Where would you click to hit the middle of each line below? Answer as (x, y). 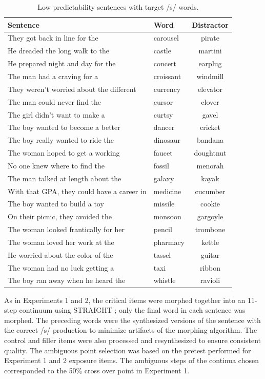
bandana (210, 140)
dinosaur (167, 140)
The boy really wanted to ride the (61, 140)
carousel (166, 38)
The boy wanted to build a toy (56, 204)
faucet (163, 153)
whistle (165, 280)
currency (167, 89)
